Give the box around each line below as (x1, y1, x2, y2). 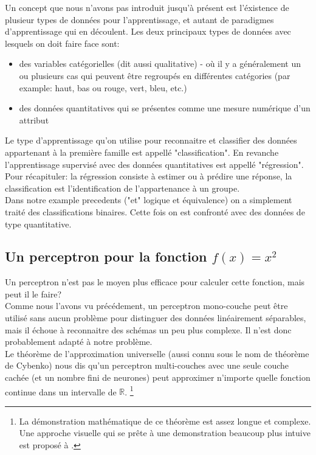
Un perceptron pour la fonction (5, 247, 207, 266)
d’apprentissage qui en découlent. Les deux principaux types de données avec (5, 25, 291, 38)
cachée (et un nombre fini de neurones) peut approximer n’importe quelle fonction (5, 371, 311, 384)
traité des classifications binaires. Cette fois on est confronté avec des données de (5, 205, 305, 218)
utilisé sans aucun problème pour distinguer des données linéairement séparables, (5, 311, 306, 324)
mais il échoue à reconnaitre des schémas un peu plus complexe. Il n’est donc (5, 323, 292, 336)
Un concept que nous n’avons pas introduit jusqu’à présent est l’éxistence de (5, 1, 289, 13)
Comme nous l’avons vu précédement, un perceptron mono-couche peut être (5, 299, 288, 312)
